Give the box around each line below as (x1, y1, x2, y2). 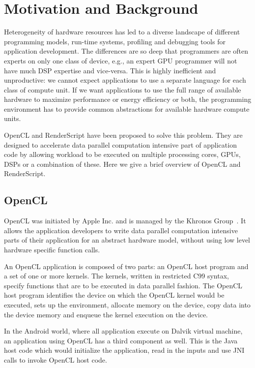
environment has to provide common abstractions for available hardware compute (4, 103, 250, 114)
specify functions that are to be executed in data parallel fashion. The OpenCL (4, 280, 243, 290)
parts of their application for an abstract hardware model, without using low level (4, 235, 251, 245)
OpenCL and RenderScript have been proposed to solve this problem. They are (4, 130, 243, 140)
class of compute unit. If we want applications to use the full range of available (4, 84, 241, 94)
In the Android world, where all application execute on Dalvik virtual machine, (4, 326, 243, 336)
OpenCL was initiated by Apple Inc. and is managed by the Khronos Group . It (4, 215, 246, 226)
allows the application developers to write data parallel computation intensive (4, 225, 238, 235)
